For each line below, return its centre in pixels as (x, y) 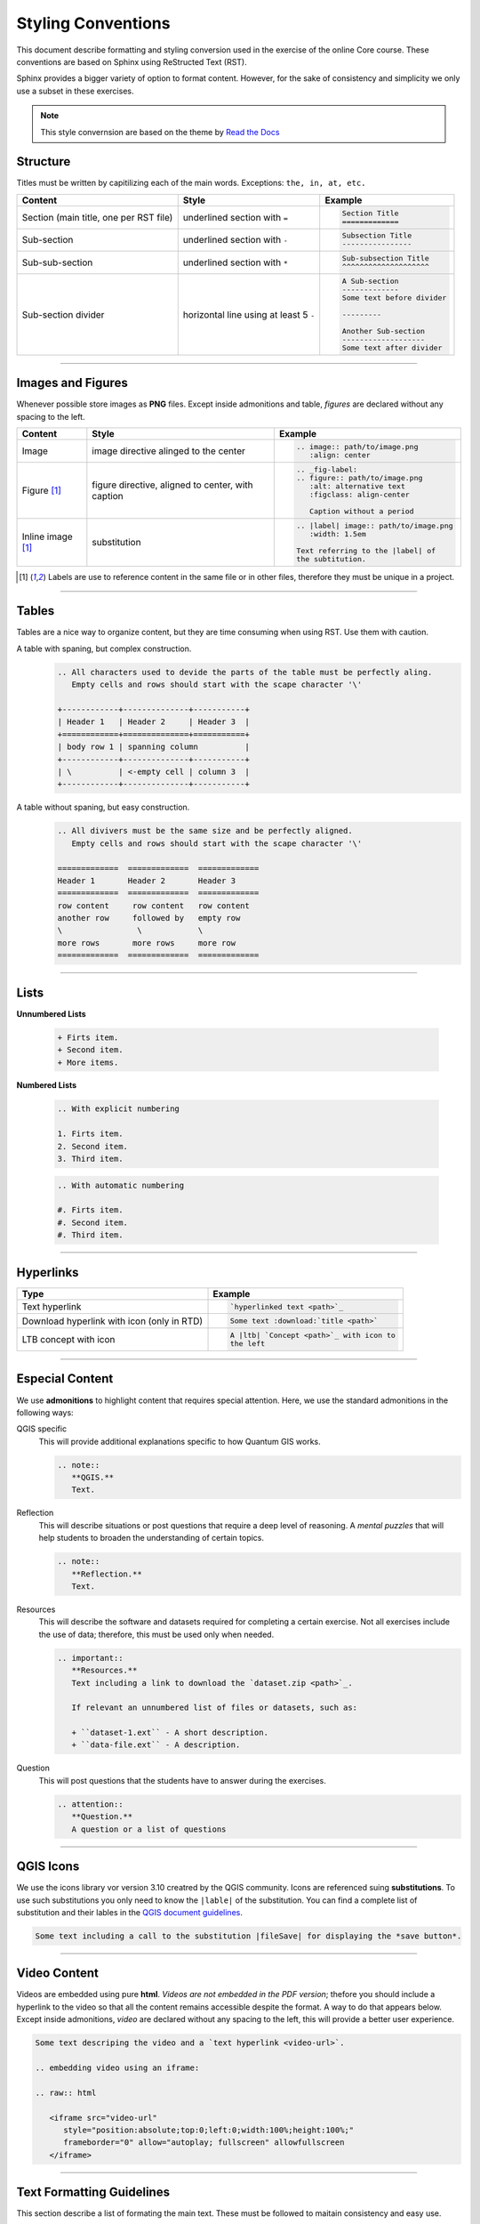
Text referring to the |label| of (366, 550)
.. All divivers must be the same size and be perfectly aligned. (205, 831)
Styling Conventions (93, 23)
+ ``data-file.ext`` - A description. (156, 1745)
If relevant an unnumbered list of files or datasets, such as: (215, 1708)
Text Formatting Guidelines (93, 2192)
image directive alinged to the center (169, 451)
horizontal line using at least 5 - (249, 314)
